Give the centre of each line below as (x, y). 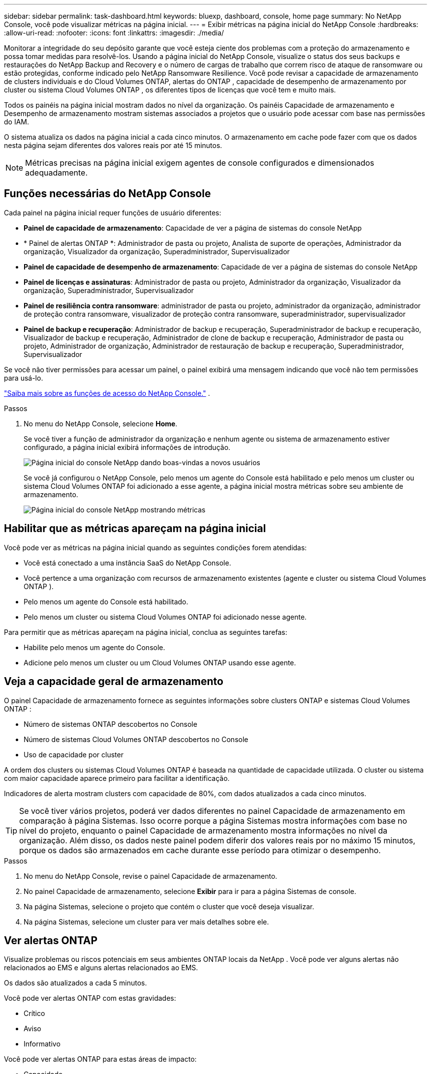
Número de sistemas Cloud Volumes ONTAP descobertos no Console (136, 739)
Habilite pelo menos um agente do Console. (94, 647)
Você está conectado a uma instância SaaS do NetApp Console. (127, 563)
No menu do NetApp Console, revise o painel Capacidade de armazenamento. (151, 876)
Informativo (42, 1044)
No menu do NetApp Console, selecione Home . (101, 423)
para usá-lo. (24, 378)
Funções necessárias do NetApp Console (108, 194)
